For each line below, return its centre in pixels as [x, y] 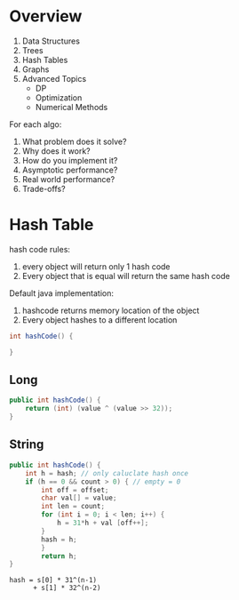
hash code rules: [40, 249]
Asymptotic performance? [70, 170]
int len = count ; [73, 507]
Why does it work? [56, 151]
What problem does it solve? [74, 141]
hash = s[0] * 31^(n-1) [53, 580]
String [27, 445]
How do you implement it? [70, 160]
